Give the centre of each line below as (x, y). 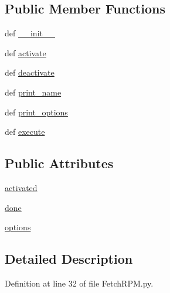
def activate (25, 52)
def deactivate (30, 72)
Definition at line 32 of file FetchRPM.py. (79, 283)
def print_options (36, 112)
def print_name (33, 92)
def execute (25, 132)
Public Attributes (59, 163)
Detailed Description (69, 259)
